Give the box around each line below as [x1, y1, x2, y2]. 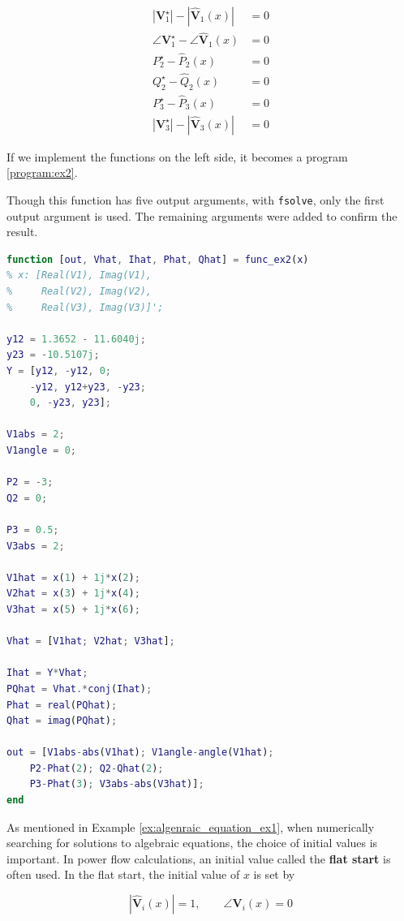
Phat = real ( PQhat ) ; [6, 699, 118, 711]
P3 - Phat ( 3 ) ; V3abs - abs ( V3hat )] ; [29, 778, 204, 790]
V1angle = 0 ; [6, 445, 76, 457]
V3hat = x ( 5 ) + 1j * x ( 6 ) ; [6, 603, 140, 615]
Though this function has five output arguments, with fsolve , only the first [6, 192, 385, 209]
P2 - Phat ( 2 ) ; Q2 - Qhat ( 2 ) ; [29, 762, 164, 774]
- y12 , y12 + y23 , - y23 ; [29, 381, 146, 393]
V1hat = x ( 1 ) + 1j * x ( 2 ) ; [6, 571, 140, 583]
